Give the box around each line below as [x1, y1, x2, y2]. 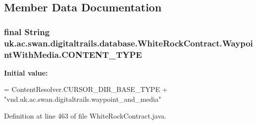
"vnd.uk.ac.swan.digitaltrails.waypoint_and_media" [4, 94, 161, 104]
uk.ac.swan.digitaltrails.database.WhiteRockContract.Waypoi [4, 37, 253, 49]
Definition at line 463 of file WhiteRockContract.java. [4, 110, 166, 121]
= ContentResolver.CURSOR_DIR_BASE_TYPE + [4, 84, 168, 94]
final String [4, 25, 50, 38]
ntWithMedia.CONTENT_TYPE [4, 48, 142, 60]
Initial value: [4, 67, 48, 78]
